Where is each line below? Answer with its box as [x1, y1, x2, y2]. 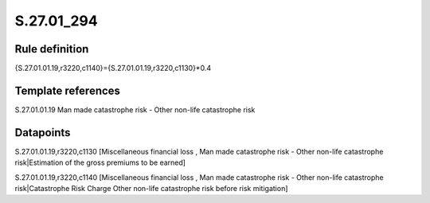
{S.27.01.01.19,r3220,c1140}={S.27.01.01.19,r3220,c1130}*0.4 [14, 64, 211, 73]
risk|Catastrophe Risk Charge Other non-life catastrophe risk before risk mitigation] [14, 184, 288, 193]
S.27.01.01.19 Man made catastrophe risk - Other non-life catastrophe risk [14, 104, 256, 115]
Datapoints [14, 126, 71, 139]
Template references [14, 84, 121, 97]
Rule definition [14, 42, 89, 56]
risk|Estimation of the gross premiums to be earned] [14, 158, 186, 167]
